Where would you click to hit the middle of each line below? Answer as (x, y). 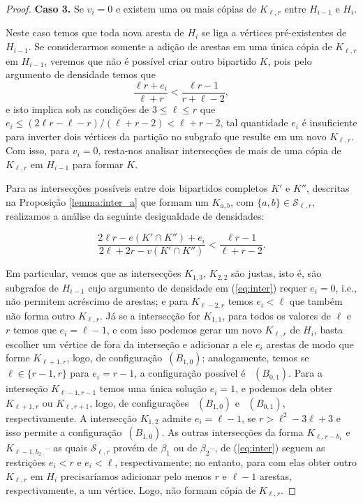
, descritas (328, 188)
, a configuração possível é (190, 373)
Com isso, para (38, 150)
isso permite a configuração (64, 432)
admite (177, 418)
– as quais (66, 448)
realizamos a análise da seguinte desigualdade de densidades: (135, 216)
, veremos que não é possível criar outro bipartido (150, 60)
